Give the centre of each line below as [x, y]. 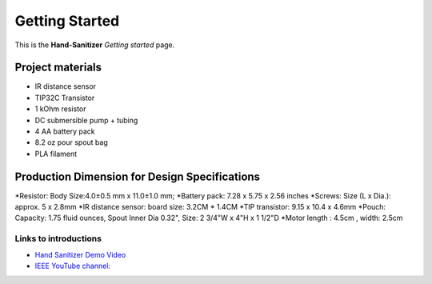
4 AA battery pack [65, 131]
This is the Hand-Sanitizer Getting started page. [95, 45]
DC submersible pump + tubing [86, 120]
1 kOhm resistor [60, 109]
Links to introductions [58, 238]
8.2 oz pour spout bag [71, 142]
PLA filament [56, 154]
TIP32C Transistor [65, 98]
